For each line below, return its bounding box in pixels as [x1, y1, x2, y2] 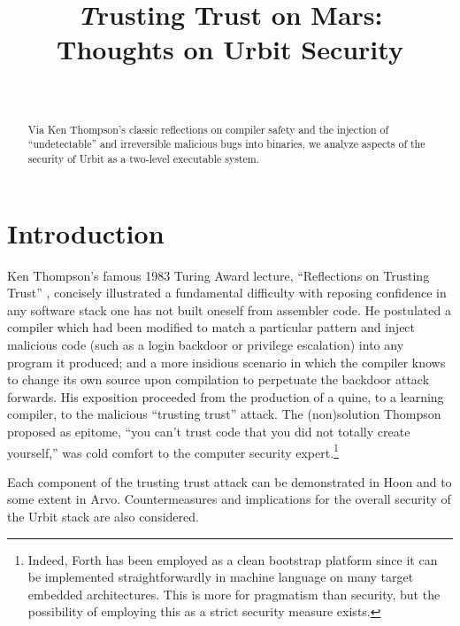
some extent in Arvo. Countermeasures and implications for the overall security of [7, 490, 451, 508]
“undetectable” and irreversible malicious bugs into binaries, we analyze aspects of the [27, 136, 425, 151]
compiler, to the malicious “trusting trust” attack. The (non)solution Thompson [7, 405, 441, 423]
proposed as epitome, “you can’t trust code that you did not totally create [7, 421, 410, 440]
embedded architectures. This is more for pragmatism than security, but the [27, 584, 441, 603]
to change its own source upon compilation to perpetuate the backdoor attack [7, 370, 430, 389]
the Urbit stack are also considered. [7, 506, 199, 525]
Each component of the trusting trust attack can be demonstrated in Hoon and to [7, 472, 452, 491]
